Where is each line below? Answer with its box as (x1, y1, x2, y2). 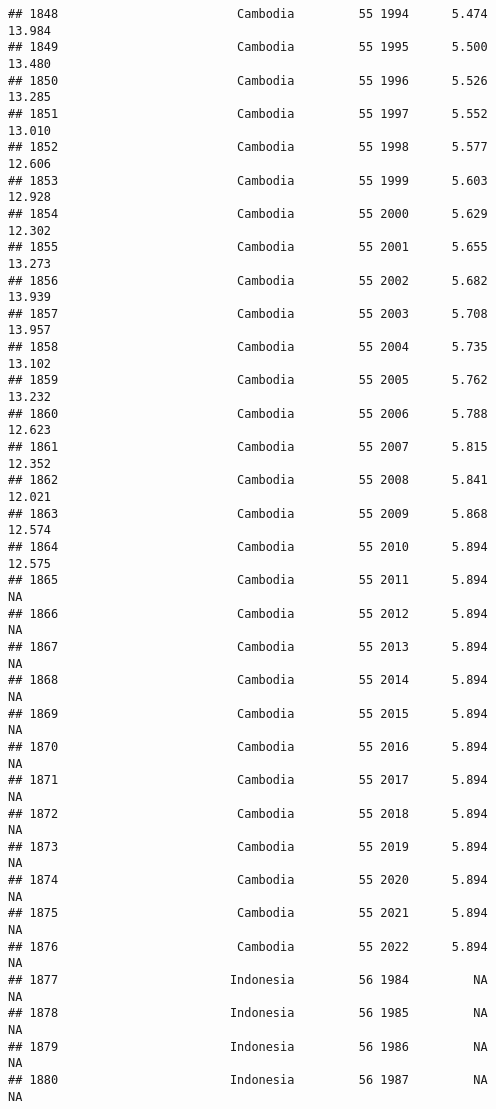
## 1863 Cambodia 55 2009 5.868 (8, 506, 488, 521)
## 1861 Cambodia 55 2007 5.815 (8, 440, 488, 455)
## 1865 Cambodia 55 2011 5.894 (8, 573, 488, 588)
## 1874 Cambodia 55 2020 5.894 (8, 873, 488, 888)
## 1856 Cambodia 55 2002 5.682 (8, 273, 488, 288)
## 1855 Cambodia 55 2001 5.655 (8, 240, 488, 255)
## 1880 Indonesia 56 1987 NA (8, 1073, 488, 1087)
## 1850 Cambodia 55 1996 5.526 (8, 73, 488, 88)
